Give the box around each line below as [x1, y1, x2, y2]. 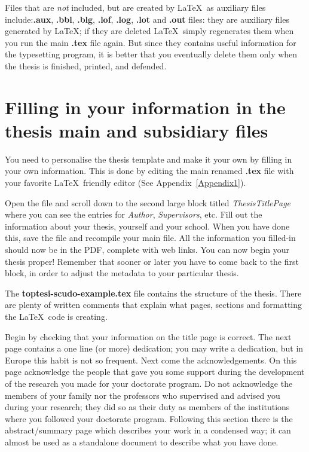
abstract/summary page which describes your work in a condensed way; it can [5, 424, 291, 436]
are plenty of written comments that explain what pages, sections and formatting [5, 298, 302, 311]
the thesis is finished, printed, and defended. [5, 59, 167, 72]
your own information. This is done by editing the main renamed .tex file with [5, 164, 294, 177]
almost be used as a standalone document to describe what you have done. [5, 435, 279, 448]
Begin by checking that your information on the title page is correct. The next [5, 330, 292, 343]
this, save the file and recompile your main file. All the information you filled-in [5, 231, 296, 244]
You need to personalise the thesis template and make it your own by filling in [5, 152, 292, 165]
